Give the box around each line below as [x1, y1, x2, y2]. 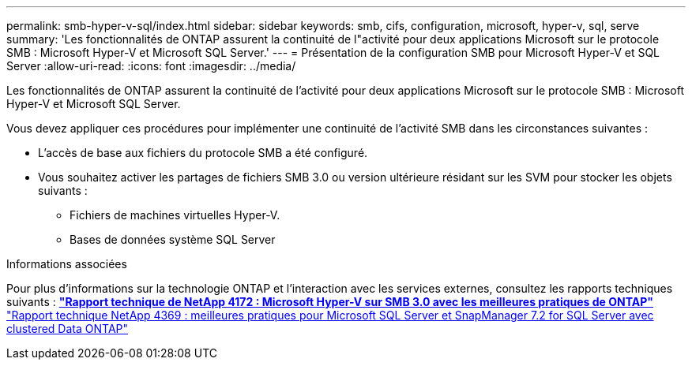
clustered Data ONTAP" [6, 322, 129, 335]
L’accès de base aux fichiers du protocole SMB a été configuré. [38, 146, 368, 159]
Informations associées [6, 257, 127, 271]
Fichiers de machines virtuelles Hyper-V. [70, 208, 280, 222]
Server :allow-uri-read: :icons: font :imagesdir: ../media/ [6, 59, 296, 73]
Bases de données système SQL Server [70, 233, 276, 246]
